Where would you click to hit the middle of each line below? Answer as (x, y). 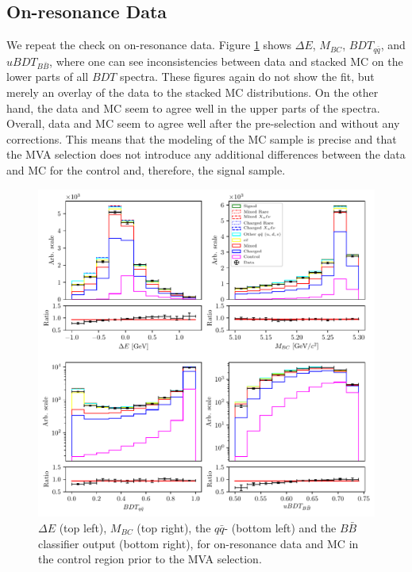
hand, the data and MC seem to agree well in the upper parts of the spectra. (193, 107)
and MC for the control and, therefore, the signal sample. (146, 169)
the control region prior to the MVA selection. (150, 559)
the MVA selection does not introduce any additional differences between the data (206, 154)
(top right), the (174, 527)
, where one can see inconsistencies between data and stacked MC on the (226, 61)
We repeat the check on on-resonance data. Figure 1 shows (149, 45)
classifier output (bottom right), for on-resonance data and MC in (198, 543)
